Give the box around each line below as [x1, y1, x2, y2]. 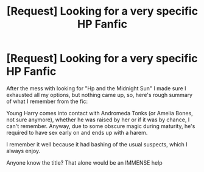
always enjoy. [6, 147, 41, 154]
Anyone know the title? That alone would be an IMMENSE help [6, 159, 163, 166]
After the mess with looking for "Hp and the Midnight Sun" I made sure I [6, 84, 187, 92]
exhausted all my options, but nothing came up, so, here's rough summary [6, 91, 193, 98]
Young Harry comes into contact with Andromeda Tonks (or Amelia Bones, [6, 109, 193, 116]
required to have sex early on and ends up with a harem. [6, 129, 148, 136]
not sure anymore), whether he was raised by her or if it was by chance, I [6, 116, 190, 123]
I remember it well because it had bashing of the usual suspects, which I [6, 140, 188, 148]
